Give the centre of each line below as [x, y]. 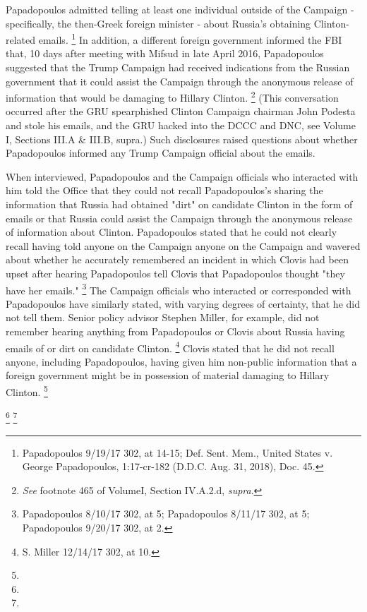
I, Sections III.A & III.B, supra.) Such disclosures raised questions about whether [182, 139]
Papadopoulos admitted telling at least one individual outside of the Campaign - [180, 9]
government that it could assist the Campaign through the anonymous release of [180, 81]
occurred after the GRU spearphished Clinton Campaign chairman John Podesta [181, 111]
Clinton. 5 [27, 391]
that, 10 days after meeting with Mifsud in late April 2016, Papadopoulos [165, 53]
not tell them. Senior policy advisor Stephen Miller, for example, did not [163, 317]
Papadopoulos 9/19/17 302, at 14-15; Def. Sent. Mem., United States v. [178, 452]
